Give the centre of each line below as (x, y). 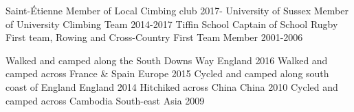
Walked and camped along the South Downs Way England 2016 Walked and (167, 60)
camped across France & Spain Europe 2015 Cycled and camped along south (167, 73)
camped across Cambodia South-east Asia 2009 (105, 100)
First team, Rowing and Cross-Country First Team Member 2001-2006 (154, 37)
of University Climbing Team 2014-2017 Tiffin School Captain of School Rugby (172, 24)
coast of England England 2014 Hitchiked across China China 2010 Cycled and (172, 86)
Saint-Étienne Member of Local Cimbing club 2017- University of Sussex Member (177, 10)
